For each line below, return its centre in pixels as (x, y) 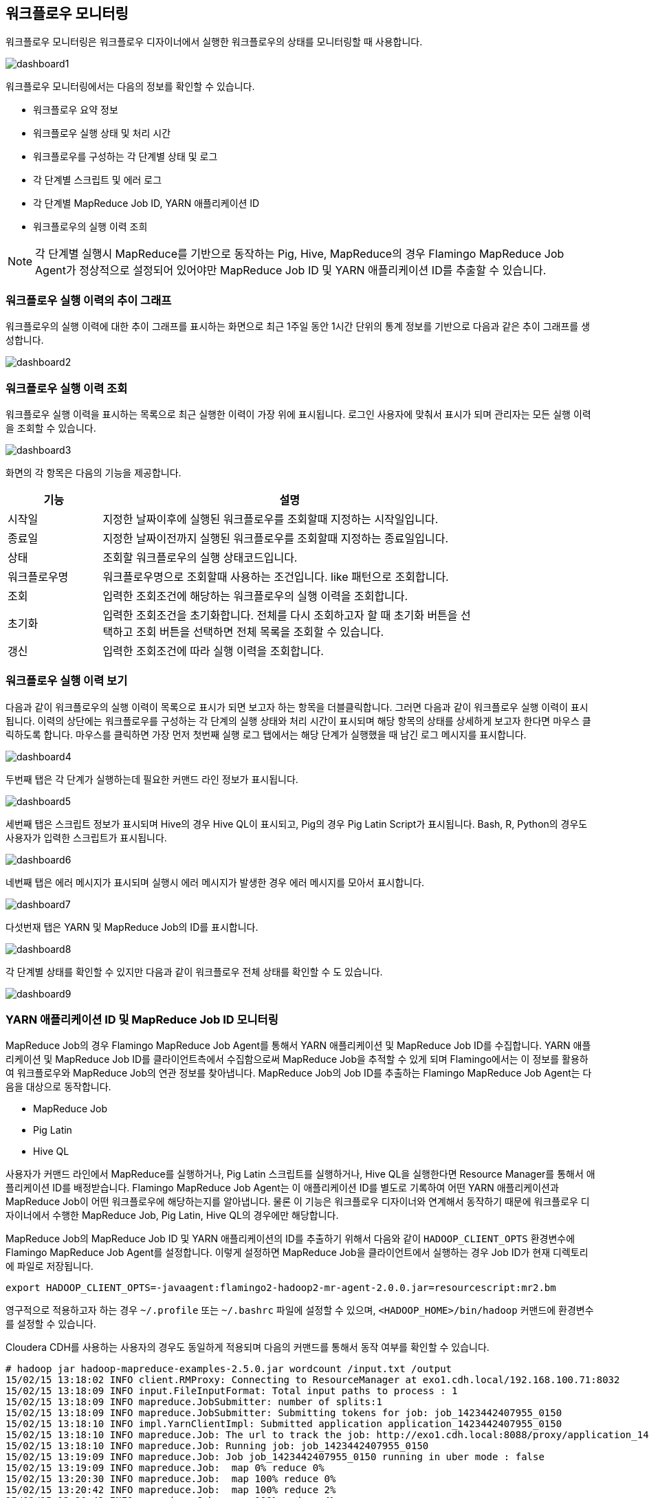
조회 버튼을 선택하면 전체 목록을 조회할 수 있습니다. (260, 631)
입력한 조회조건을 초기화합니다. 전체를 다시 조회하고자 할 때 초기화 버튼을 (280, 615)
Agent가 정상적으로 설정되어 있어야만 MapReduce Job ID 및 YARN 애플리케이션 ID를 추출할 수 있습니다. (291, 271)
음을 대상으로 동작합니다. (58, 1087)
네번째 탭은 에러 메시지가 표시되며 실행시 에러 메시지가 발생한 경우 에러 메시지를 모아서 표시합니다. (215, 882)
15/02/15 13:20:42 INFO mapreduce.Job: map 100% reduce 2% (171, 1490)
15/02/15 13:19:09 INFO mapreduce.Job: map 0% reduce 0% (165, 1468)
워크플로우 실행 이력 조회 (67, 388)
